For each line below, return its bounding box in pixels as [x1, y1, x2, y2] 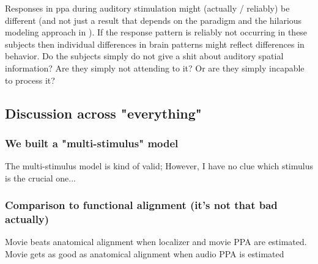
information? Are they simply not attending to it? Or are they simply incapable [5, 61, 305, 74]
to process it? [5, 73, 55, 86]
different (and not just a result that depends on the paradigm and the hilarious [5, 13, 302, 26]
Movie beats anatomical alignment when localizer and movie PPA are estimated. [5, 235, 307, 248]
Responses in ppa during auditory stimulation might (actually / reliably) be [5, 2, 290, 14]
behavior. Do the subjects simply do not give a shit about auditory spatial [5, 50, 284, 62]
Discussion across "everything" [5, 103, 202, 122]
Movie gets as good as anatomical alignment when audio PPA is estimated [5, 248, 284, 260]
